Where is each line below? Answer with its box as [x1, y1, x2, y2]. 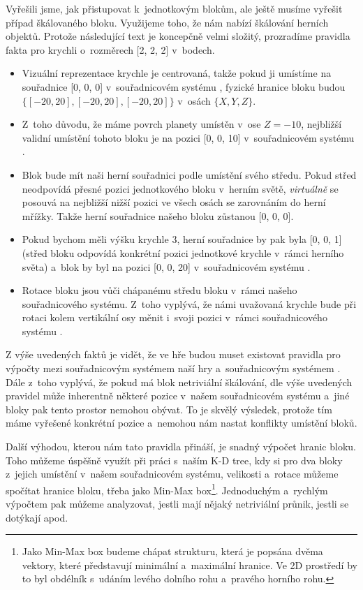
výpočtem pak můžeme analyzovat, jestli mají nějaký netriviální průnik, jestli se [6, 496, 349, 511]
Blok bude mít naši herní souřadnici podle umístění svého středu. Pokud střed [22, 167, 357, 182]
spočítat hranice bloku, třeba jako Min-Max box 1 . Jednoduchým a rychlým [6, 480, 328, 497]
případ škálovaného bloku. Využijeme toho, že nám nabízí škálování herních [6, 15, 329, 29]
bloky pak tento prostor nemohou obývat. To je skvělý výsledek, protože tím [6, 401, 332, 416]
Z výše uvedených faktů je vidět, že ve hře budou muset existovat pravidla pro [6, 347, 341, 362]
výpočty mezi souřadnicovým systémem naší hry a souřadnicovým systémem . [6, 361, 341, 376]
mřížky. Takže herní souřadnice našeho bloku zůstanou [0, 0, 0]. [22, 208, 294, 223]
